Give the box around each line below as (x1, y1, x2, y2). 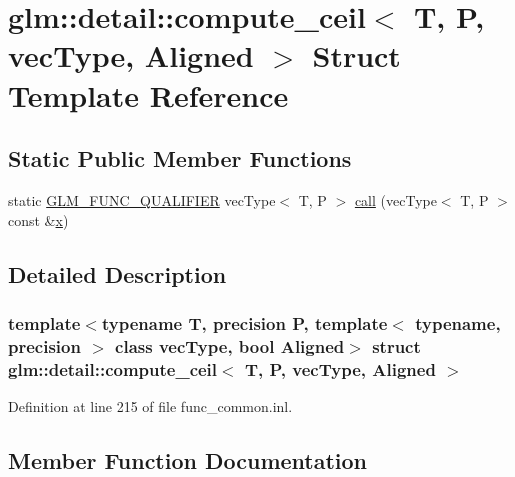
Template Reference (8, 74, 289, 115)
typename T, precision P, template (101, 310, 388, 335)
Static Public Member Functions (8, 143, 352, 174)
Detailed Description (8, 258, 227, 289)
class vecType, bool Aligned (115, 333, 345, 358)
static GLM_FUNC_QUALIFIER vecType (8, 189, 276, 210)
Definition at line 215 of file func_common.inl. (8, 395, 293, 416)
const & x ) (8, 209, 69, 230)
